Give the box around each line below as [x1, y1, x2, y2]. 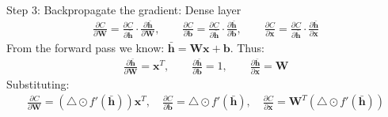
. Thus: [230, 39, 264, 55]
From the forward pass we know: [6, 39, 165, 55]
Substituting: [6, 75, 70, 92]
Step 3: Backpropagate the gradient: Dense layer [6, 2, 242, 17]
